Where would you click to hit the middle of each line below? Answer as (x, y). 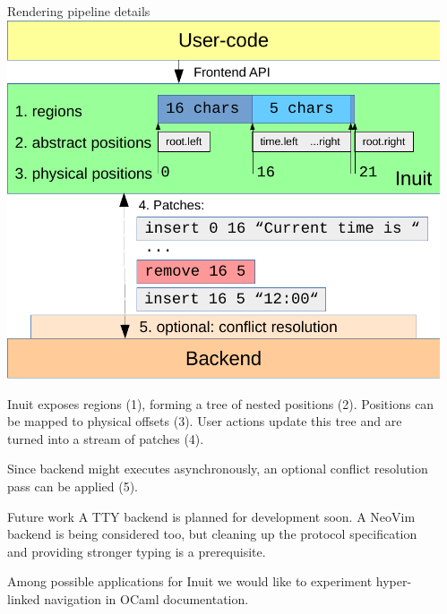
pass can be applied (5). (73, 486)
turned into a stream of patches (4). (106, 438)
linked (24, 598)
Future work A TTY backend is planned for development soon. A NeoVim (211, 516)
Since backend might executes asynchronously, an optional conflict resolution (218, 469)
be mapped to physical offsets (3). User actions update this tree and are (205, 421)
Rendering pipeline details (79, 11)
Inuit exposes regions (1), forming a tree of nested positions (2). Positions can (221, 403)
